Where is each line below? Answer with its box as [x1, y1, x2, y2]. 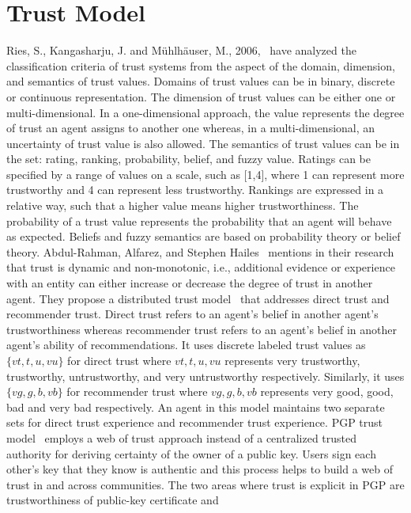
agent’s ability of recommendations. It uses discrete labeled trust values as [6, 336, 366, 353]
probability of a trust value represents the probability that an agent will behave [6, 212, 392, 229]
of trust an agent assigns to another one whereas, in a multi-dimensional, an [6, 120, 375, 136]
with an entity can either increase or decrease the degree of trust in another [6, 275, 373, 291]
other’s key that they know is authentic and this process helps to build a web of [6, 461, 393, 477]
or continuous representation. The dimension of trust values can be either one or [6, 88, 396, 104]
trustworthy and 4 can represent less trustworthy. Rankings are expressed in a [6, 181, 384, 198]
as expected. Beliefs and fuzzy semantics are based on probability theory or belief [6, 228, 401, 245]
